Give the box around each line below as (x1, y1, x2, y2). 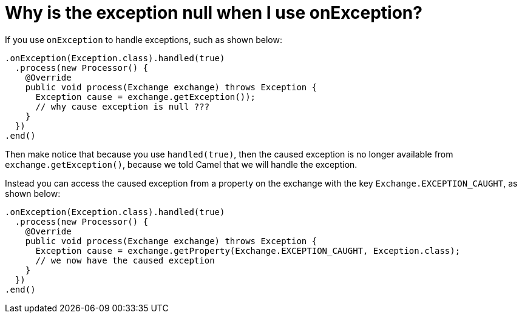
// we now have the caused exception (35, 255, 215, 265)
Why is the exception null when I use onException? (5, 2, 422, 23)
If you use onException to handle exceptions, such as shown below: (5, 34, 282, 45)
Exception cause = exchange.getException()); (35, 91, 256, 102)
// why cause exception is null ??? (35, 101, 210, 111)
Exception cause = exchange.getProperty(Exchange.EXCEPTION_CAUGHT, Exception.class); (35, 245, 461, 256)
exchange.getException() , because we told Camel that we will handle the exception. (5, 159, 358, 170)
